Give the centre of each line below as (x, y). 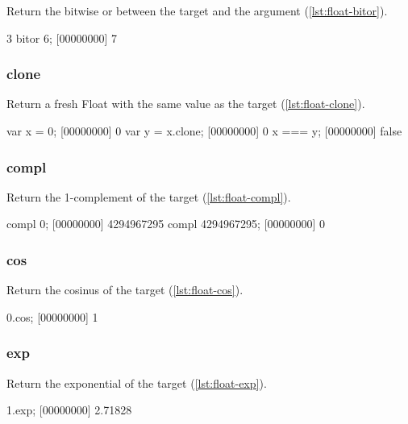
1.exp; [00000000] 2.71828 (69, 410)
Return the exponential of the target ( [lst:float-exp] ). (137, 382)
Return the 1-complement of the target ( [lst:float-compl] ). (149, 196)
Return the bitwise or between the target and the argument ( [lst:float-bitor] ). (197, 10)
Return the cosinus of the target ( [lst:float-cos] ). (125, 290)
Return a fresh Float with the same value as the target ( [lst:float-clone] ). (186, 104)
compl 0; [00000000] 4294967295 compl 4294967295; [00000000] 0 (166, 224)
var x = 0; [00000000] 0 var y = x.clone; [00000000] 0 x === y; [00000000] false (204, 131)
